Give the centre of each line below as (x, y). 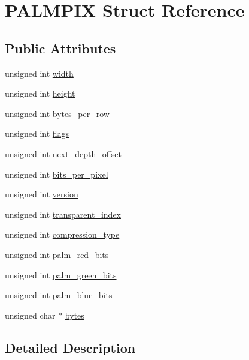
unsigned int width (39, 73)
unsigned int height (40, 93)
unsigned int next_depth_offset (63, 153)
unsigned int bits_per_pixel (57, 174)
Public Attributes (60, 48)
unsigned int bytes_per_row (57, 113)
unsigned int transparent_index (63, 214)
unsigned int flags (37, 133)
